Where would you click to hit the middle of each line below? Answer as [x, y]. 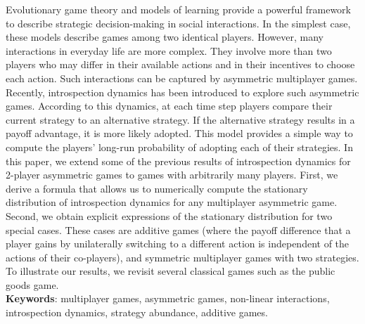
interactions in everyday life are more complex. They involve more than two [169, 50]
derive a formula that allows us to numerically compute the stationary [157, 188]
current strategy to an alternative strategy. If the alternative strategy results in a [180, 119]
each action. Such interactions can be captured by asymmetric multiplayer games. [182, 78]
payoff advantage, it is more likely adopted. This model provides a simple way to [179, 133]
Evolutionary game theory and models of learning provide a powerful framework [178, 9]
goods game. [32, 284]
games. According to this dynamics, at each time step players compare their [169, 106]
